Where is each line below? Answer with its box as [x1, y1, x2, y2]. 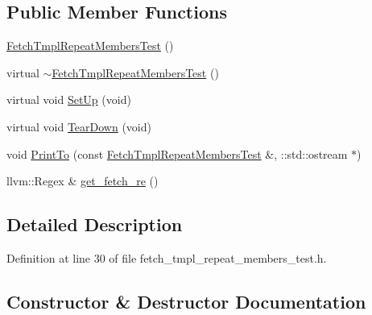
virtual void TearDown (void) [6, 118, 151, 135]
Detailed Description [6, 212, 183, 237]
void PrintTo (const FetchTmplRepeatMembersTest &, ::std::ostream [6, 145, 348, 162]
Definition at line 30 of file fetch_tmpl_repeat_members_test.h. [6, 249, 327, 266]
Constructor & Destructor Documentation [6, 288, 366, 313]
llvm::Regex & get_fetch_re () [6, 172, 159, 189]
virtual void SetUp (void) [6, 91, 131, 108]
